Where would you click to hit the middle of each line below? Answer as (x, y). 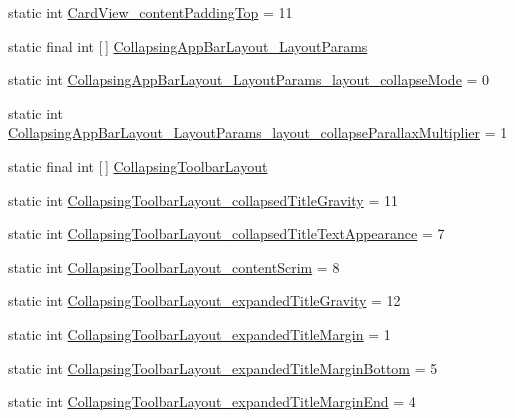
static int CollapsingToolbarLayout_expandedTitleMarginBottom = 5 (223, 367)
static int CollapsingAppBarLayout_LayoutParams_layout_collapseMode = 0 (249, 79)
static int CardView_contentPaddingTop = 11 (150, 12)
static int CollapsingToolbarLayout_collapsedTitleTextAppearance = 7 (226, 233)
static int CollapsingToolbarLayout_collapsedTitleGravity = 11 (203, 199)
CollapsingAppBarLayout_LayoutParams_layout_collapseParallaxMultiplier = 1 (258, 132)
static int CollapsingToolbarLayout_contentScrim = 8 (174, 266)
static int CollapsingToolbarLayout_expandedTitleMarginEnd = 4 (212, 401)
